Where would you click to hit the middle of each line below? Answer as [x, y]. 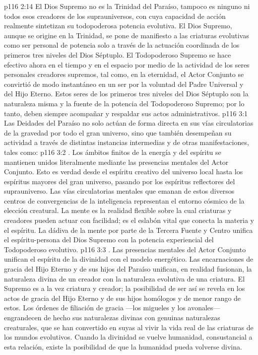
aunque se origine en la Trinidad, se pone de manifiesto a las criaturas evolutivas [127, 35]
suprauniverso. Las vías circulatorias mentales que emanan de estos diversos [119, 191]
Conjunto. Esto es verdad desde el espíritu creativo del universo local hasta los [124, 172]
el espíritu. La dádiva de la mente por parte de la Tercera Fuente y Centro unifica [129, 230]
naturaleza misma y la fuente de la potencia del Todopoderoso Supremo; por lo [124, 103]
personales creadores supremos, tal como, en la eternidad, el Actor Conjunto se [124, 74]
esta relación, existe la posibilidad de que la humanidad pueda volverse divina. [123, 346]
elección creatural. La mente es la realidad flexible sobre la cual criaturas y [118, 210]
